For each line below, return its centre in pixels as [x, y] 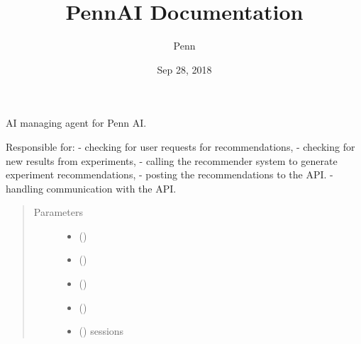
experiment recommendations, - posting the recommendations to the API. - [170, 174]
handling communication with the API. [91, 188]
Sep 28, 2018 [184, 69]
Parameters [58, 212]
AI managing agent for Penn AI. [76, 123]
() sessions [101, 331]
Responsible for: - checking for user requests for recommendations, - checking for [180, 146]
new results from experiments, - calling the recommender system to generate [172, 160]
